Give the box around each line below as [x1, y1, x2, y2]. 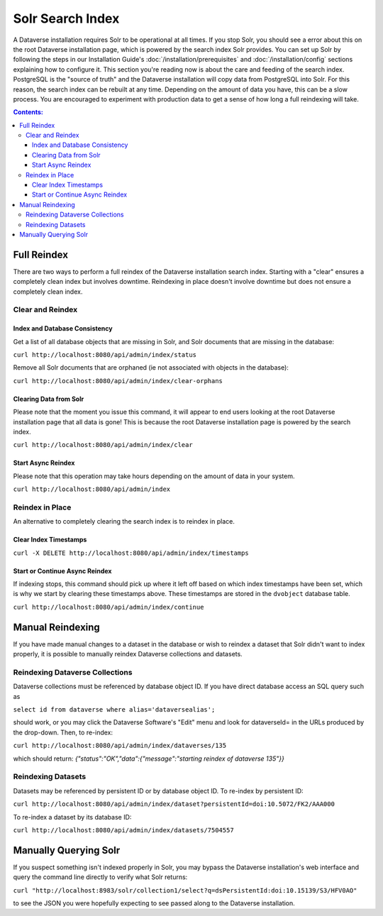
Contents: [13, 108, 44, 116]
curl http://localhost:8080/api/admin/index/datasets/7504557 [13, 826, 234, 834]
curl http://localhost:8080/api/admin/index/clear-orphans [13, 377, 223, 385]
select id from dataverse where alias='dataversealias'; [13, 706, 216, 714]
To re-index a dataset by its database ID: [13, 812, 132, 821]
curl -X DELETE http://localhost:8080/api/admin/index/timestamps [13, 548, 250, 557]
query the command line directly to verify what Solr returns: [13, 873, 188, 881]
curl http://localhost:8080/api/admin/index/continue [13, 603, 204, 611]
